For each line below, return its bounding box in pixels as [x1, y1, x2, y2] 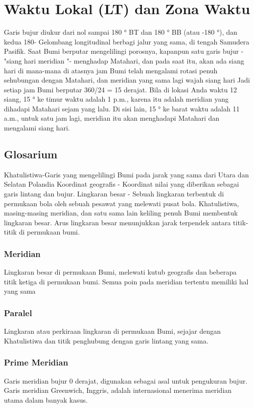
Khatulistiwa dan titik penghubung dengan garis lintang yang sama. [4, 335, 208, 345]
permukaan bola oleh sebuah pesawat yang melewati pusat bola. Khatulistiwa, [4, 198, 239, 208]
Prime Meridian [4, 356, 69, 368]
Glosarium [4, 147, 58, 162]
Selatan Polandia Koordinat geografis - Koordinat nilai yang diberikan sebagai [4, 179, 239, 189]
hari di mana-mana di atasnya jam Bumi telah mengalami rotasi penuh [4, 65, 218, 75]
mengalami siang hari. [4, 123, 70, 133]
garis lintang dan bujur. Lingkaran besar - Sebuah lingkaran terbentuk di [4, 189, 224, 199]
